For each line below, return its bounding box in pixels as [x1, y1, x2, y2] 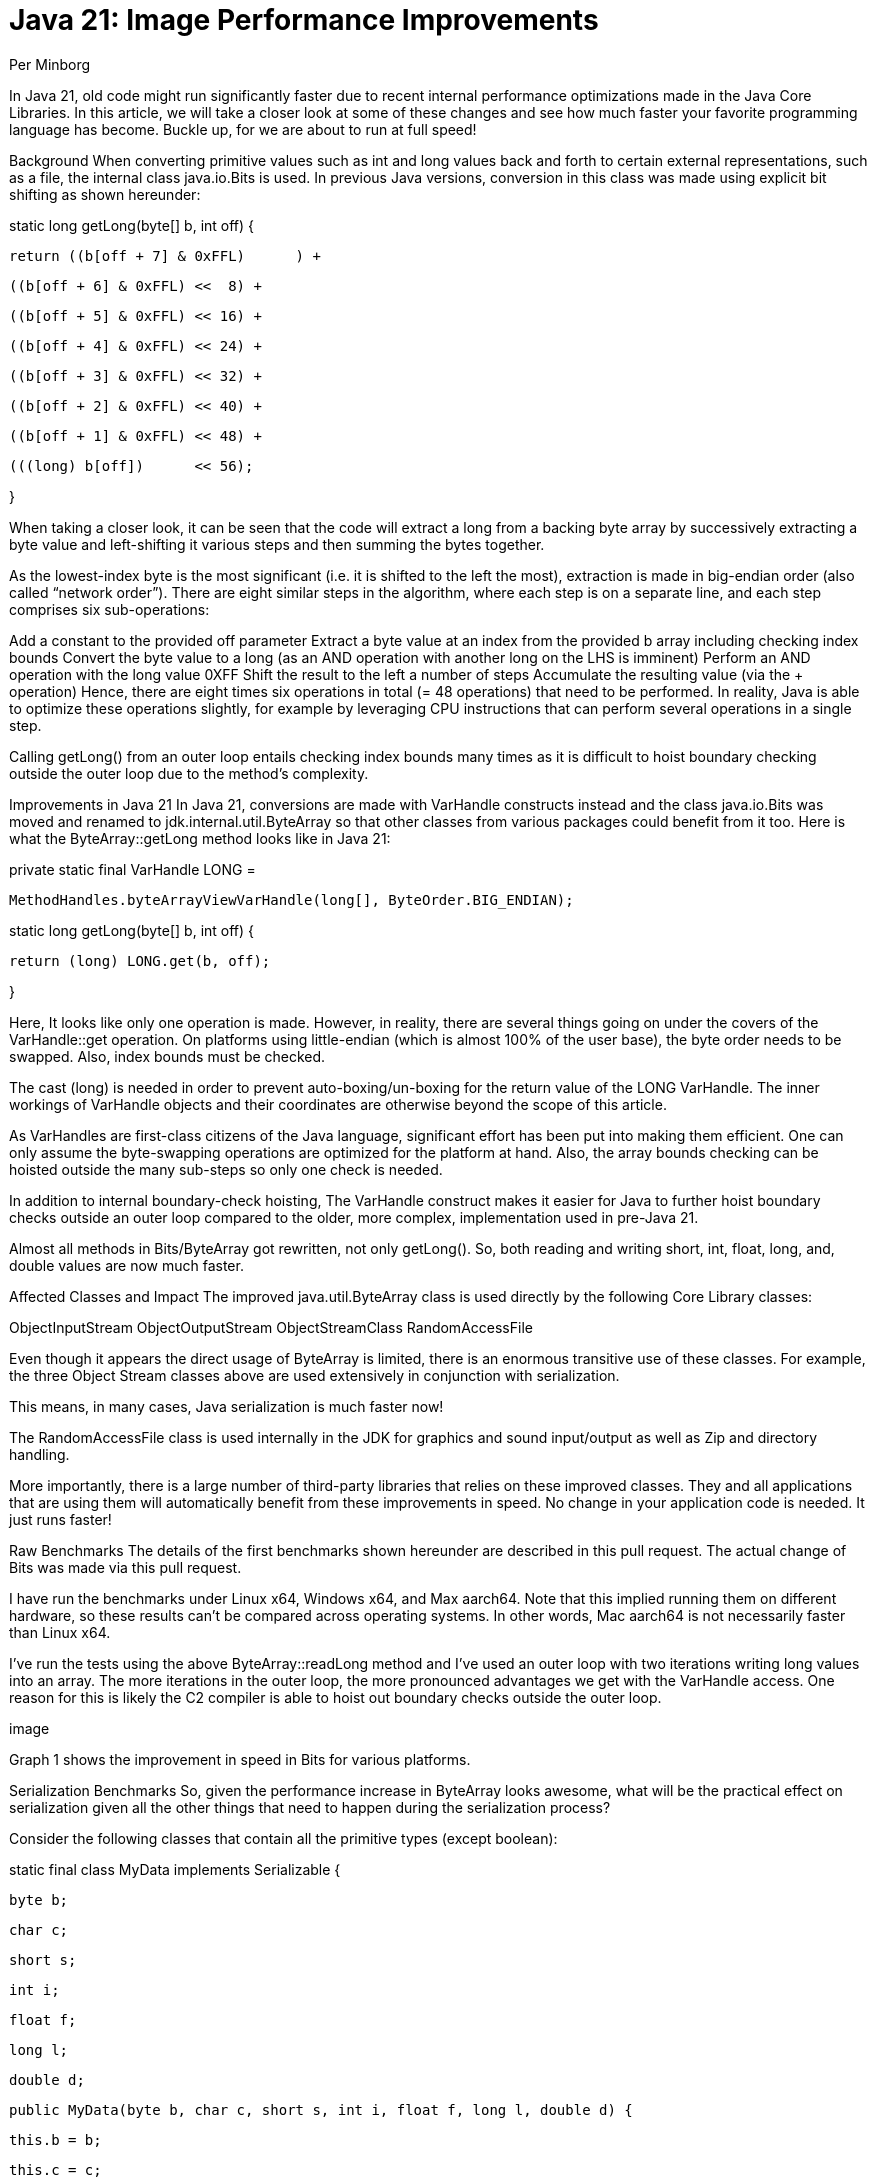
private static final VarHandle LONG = [9, 860, 256, 878]
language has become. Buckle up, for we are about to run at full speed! [9, 120, 477, 138]
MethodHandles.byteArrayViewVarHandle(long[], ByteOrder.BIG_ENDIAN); [9, 891, 574, 908]
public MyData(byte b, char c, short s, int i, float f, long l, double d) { [9, 2101, 633, 2118]
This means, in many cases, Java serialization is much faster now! [9, 1397, 444, 1415]
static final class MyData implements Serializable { [9, 1860, 341, 1878]
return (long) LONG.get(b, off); [9, 952, 271, 969]
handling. [9, 1445, 70, 1463]
